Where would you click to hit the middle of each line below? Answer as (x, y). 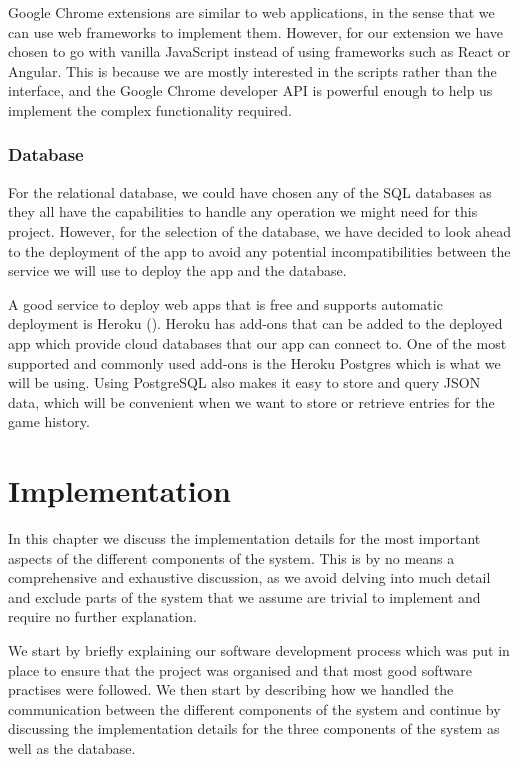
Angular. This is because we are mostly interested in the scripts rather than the (252, 70)
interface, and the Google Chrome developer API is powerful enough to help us (250, 90)
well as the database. (72, 747)
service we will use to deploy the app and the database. (177, 270)
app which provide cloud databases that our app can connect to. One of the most (257, 342)
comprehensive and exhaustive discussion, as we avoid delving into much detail (249, 577)
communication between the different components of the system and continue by (254, 708)
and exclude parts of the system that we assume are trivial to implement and (244, 596)
